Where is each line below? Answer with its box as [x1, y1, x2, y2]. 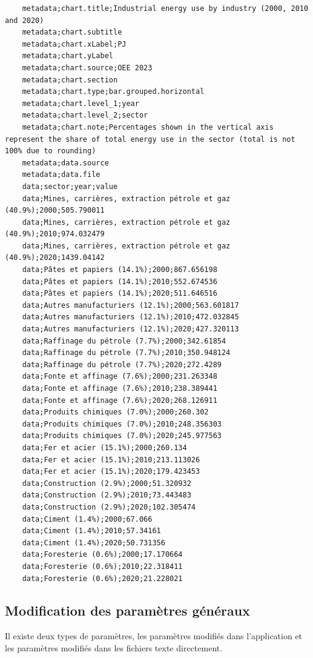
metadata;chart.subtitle [22, 28, 122, 37]
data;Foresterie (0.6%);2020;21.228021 [22, 574, 183, 583]
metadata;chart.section [22, 75, 118, 84]
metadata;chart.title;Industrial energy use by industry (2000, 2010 [22, 4, 309, 13]
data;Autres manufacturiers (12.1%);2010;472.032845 [22, 313, 239, 322]
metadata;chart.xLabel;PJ [22, 39, 127, 48]
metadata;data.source [22, 158, 109, 167]
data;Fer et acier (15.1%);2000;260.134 [22, 443, 187, 452]
